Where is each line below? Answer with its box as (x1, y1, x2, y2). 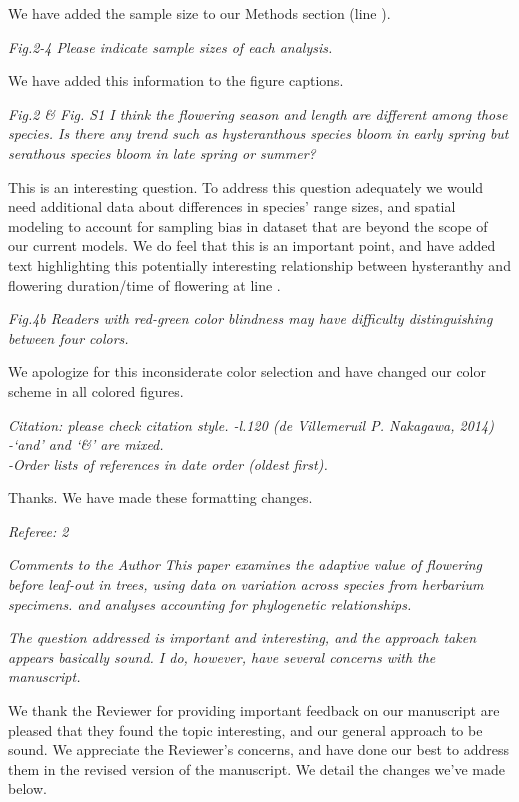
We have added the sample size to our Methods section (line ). (8, 3, 391, 23)
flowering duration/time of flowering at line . (8, 274, 281, 295)
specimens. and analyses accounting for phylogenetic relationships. (8, 593, 412, 614)
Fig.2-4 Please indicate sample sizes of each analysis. (8, 36, 333, 57)
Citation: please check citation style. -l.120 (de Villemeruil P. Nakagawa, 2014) (8, 414, 494, 435)
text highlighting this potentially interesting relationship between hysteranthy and (8, 254, 511, 275)
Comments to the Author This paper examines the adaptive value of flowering (8, 554, 483, 575)
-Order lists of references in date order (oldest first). (8, 453, 328, 474)
